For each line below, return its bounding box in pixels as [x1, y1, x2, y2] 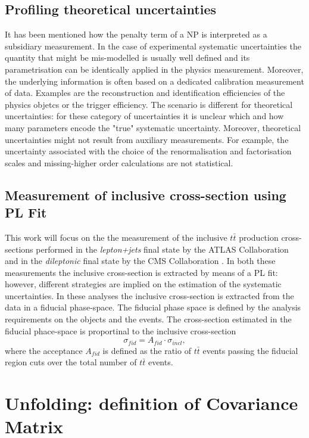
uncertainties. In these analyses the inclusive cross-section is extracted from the [5, 289, 294, 302]
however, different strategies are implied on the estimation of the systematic [5, 278, 282, 290]
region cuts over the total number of [5, 356, 137, 368]
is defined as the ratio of [102, 344, 191, 356]
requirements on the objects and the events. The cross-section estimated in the [5, 313, 292, 325]
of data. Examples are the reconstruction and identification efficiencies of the [5, 86, 285, 99]
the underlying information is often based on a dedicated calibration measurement [5, 74, 304, 87]
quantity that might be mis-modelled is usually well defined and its [5, 51, 250, 64]
